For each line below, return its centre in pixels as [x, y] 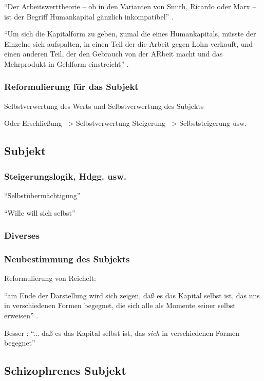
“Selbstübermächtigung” [42, 195]
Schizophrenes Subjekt [65, 370]
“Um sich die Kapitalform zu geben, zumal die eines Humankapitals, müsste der [130, 34]
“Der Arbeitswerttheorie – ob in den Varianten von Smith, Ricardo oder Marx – [130, 6]
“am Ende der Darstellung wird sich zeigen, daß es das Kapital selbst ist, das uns [132, 295]
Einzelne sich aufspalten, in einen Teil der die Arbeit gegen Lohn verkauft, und [129, 43]
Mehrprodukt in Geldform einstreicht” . [67, 63]
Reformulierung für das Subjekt [71, 87]
